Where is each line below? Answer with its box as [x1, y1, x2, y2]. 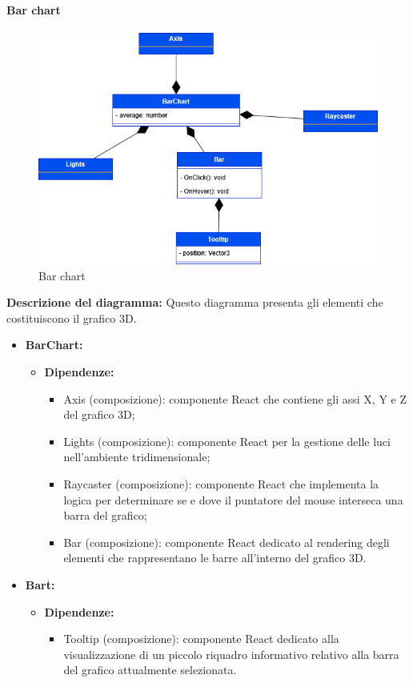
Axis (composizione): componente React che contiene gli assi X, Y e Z [63, 390, 407, 407]
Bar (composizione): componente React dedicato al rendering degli [63, 533, 390, 550]
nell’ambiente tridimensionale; [63, 448, 211, 465]
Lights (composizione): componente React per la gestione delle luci [63, 432, 391, 449]
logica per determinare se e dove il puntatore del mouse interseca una [63, 491, 403, 508]
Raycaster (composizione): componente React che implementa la [63, 476, 379, 492]
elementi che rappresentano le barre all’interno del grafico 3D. [63, 549, 367, 566]
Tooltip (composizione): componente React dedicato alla [63, 630, 339, 647]
